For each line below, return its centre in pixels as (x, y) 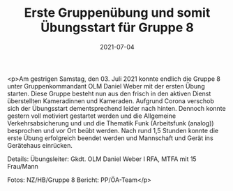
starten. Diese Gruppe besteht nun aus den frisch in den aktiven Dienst (109, 93)
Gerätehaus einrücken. (40, 145)
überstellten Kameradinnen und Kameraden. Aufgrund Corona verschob (111, 101)
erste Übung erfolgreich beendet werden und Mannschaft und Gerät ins (111, 138)
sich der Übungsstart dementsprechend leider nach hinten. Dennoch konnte (116, 108)
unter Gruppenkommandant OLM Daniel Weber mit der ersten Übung (106, 86)
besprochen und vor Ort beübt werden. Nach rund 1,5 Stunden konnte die (113, 130)
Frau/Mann (23, 166)
